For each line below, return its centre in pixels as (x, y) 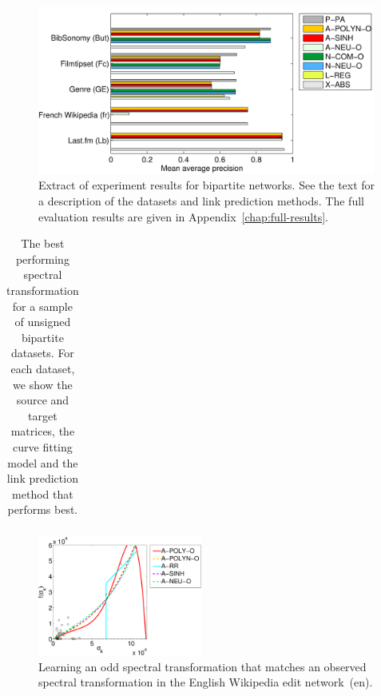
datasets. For (42, 353)
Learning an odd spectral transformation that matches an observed (202, 666)
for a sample (42, 306)
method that (43, 493)
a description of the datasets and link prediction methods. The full (201, 201)
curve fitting (43, 446)
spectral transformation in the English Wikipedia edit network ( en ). (206, 682)
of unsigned (43, 322)
